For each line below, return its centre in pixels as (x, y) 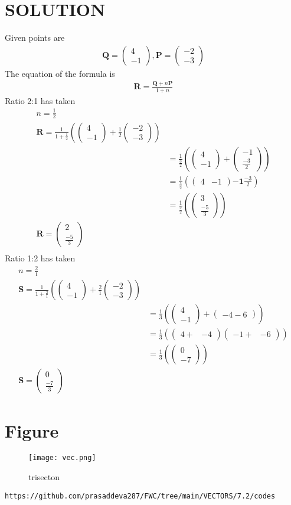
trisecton (44, 477)
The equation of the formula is (60, 73)
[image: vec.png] (62, 458)
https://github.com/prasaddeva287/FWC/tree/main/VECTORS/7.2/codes (140, 496)
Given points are (35, 38)
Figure (32, 430)
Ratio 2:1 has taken (40, 100)
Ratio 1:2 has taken (40, 258)
